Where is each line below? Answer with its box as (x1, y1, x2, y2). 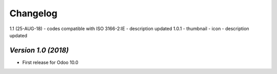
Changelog (9, 8, 57, 19)
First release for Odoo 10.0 (22, 59, 79, 65)
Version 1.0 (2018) (9, 46, 69, 55)
